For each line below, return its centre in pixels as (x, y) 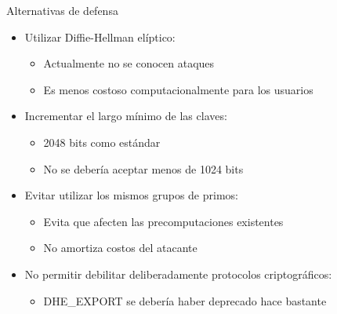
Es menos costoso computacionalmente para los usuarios (178, 89)
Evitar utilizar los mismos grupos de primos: (131, 195)
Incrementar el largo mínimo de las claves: (126, 116)
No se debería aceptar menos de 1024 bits (143, 168)
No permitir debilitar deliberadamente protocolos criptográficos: (178, 274)
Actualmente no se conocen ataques (129, 63)
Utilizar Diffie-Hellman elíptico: (100, 37)
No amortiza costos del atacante (120, 248)
